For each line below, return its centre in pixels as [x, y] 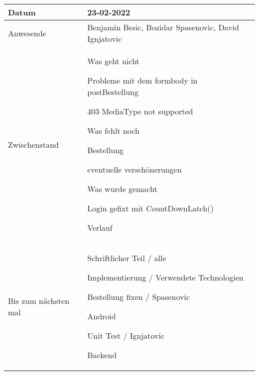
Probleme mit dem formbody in [142, 80]
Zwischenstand [33, 144]
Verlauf [100, 228]
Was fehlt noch [113, 131]
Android [102, 316]
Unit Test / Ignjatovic [126, 335]
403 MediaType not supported [140, 111]
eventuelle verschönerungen [134, 169]
